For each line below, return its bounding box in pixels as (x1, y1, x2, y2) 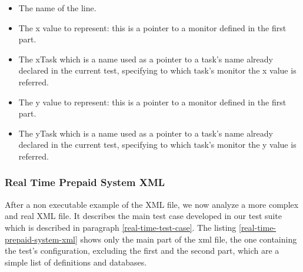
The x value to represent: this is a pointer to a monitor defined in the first (18, 21, 287, 34)
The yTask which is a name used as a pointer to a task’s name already (18, 127, 273, 139)
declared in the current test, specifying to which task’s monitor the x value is (18, 64, 297, 77)
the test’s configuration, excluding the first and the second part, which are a (5, 244, 279, 257)
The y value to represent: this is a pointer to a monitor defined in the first (18, 95, 287, 108)
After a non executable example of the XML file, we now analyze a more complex (5, 198, 299, 210)
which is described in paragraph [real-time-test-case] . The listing (5, 221, 237, 233)
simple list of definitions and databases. (5, 256, 147, 268)
